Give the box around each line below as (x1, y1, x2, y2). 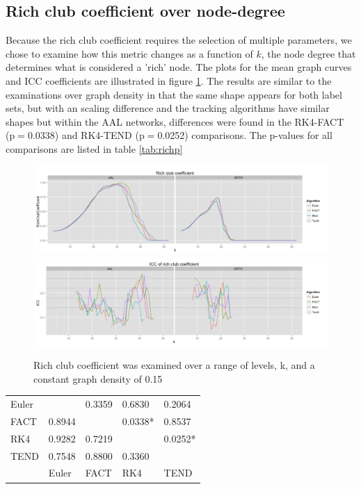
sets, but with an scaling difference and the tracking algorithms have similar (6, 101, 330, 115)
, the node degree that (261, 46, 356, 60)
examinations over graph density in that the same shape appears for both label (6, 87, 342, 101)
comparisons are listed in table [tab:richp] (6, 141, 183, 156)
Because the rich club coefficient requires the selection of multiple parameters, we (6, 33, 352, 47)
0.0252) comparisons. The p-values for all (157, 128, 332, 142)
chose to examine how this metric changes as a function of (6, 46, 253, 60)
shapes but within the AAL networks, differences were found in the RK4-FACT (6, 114, 344, 129)
